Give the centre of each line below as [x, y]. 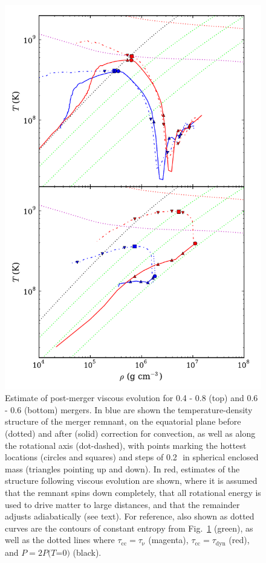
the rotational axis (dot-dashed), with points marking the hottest [126, 445]
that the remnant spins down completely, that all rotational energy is [133, 492]
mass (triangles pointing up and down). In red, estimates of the [122, 468]
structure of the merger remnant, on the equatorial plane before [123, 421]
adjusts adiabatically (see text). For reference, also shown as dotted [130, 516]
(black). [87, 552]
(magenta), [168, 540]
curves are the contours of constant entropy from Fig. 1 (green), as [129, 528]
